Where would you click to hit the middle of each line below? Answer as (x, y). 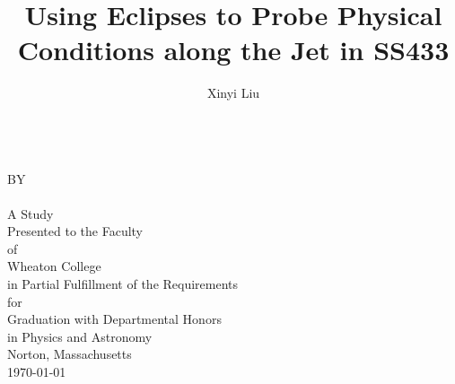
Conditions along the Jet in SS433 (233, 50)
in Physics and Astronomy (80, 336)
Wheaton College (54, 266)
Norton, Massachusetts (70, 354)
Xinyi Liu (233, 93)
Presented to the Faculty (75, 231)
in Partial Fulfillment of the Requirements (123, 284)
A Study (31, 213)
